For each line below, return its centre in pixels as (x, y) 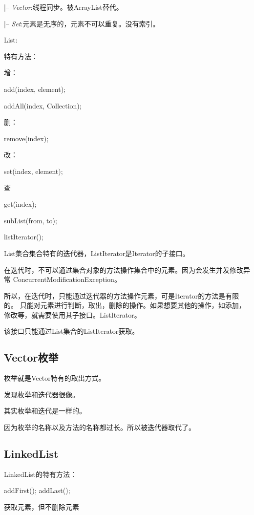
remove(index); (26, 138)
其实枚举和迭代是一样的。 (45, 411)
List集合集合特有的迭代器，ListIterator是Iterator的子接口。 (97, 253)
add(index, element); (35, 89)
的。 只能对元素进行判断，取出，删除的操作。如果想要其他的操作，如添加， (125, 305)
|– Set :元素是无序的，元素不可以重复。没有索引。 (82, 23)
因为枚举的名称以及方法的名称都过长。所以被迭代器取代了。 (100, 427)
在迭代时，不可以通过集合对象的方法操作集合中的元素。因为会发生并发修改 (124, 269)
